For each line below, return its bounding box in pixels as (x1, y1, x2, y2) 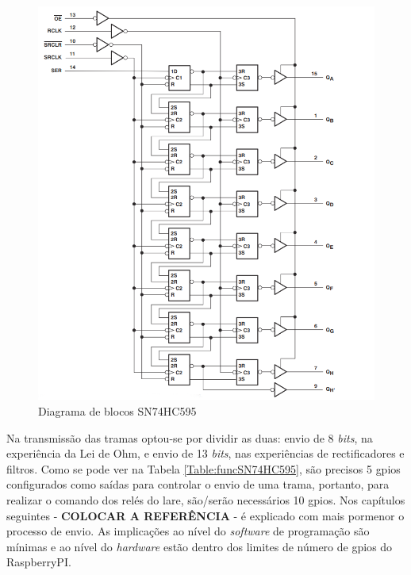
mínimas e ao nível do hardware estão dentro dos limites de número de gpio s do (6, 538, 393, 554)
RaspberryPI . (6, 554, 71, 570)
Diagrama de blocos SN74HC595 (38, 403, 197, 420)
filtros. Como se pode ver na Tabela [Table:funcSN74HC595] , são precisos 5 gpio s (6, 460, 401, 477)
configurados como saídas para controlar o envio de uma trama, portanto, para (6, 476, 390, 493)
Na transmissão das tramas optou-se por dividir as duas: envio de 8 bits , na (6, 429, 373, 446)
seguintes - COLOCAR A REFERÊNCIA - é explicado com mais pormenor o (6, 507, 405, 523)
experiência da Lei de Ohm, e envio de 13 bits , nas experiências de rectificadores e (6, 445, 405, 462)
